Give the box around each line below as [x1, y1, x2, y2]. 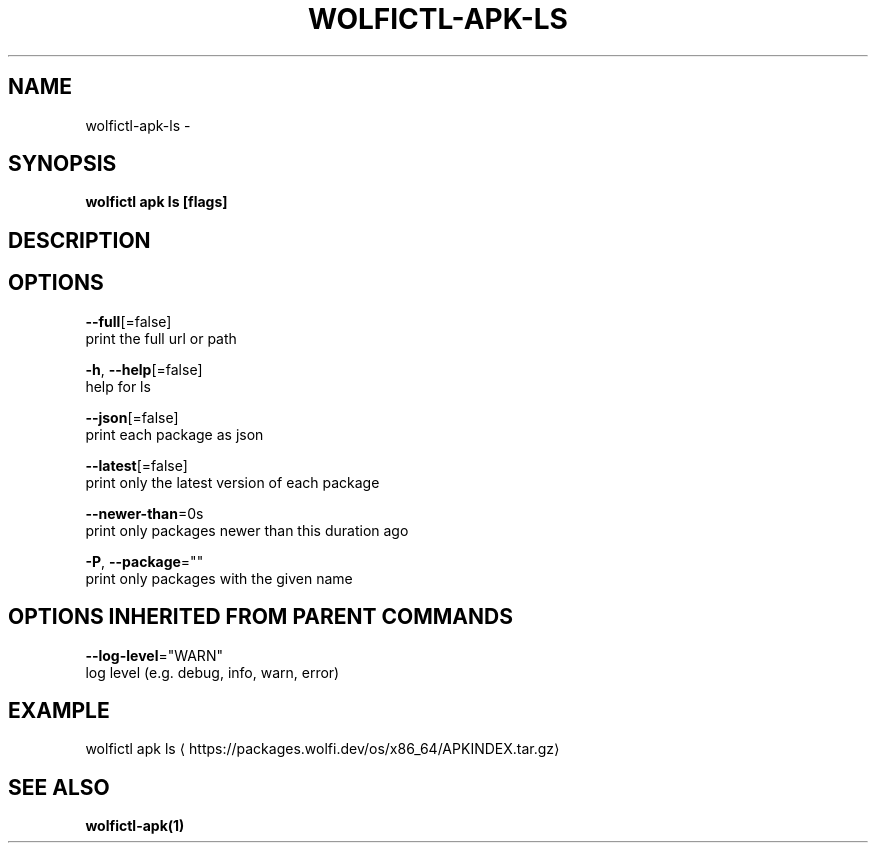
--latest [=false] [85, 456, 188, 474]
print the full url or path [85, 329, 237, 347]
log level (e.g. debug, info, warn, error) [85, 663, 340, 681]
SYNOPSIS [8, 151, 117, 177]
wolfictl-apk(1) [85, 817, 185, 835]
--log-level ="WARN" [85, 646, 223, 664]
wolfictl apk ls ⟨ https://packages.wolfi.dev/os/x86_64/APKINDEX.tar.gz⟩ [85, 740, 560, 758]
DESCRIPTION [8, 227, 151, 253]
